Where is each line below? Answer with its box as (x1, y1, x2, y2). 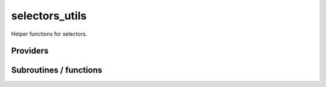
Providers (11, 46, 49, 56)
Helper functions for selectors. (11, 30, 88, 37)
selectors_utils (11, 9, 87, 22)
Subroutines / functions (11, 65, 103, 76)
